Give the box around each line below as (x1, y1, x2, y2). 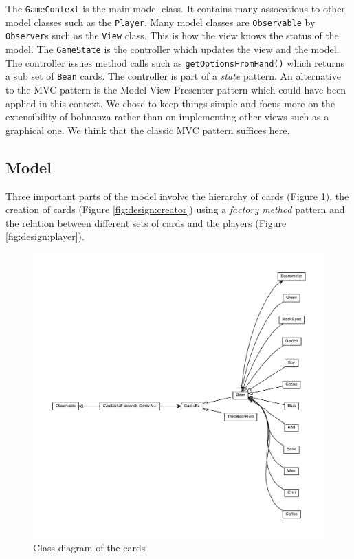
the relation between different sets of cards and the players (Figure (5, 215, 287, 230)
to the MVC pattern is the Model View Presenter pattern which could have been (5, 82, 346, 96)
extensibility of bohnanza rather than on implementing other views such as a (5, 109, 329, 124)
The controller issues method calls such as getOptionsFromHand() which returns (5, 55, 345, 69)
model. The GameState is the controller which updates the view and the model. (5, 41, 340, 56)
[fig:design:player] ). (5, 229, 85, 243)
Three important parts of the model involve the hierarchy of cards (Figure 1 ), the (5, 188, 349, 203)
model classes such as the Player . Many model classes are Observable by (5, 14, 316, 29)
